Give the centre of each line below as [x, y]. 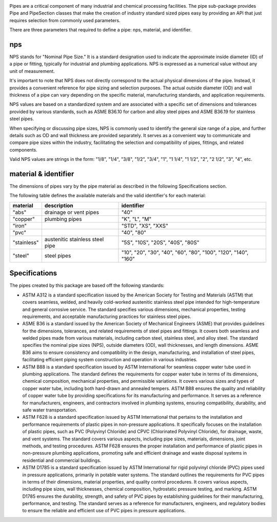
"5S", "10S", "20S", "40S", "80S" [160, 243]
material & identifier [42, 174]
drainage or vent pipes [72, 212]
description [59, 206]
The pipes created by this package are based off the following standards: [87, 286]
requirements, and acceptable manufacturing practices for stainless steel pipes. [107, 316]
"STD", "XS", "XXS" [145, 226]
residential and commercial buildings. [62, 460]
